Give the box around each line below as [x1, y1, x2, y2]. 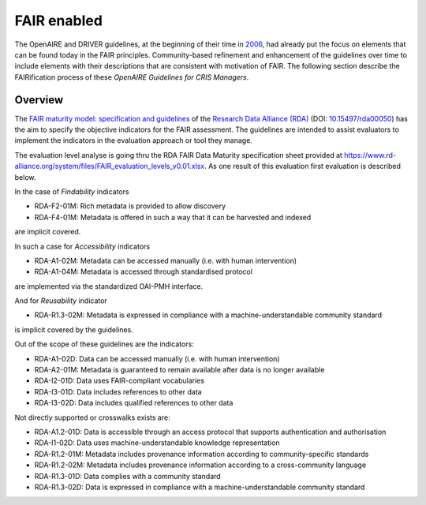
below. [14, 172, 36, 181]
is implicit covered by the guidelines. [14, 324, 133, 335]
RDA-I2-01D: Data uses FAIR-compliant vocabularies [34, 376, 205, 386]
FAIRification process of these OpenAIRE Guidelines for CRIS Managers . [14, 72, 249, 82]
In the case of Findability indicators [14, 186, 129, 196]
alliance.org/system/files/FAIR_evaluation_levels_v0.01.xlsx [14, 162, 205, 171]
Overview [14, 93, 64, 107]
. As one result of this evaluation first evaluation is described [204, 162, 402, 171]
